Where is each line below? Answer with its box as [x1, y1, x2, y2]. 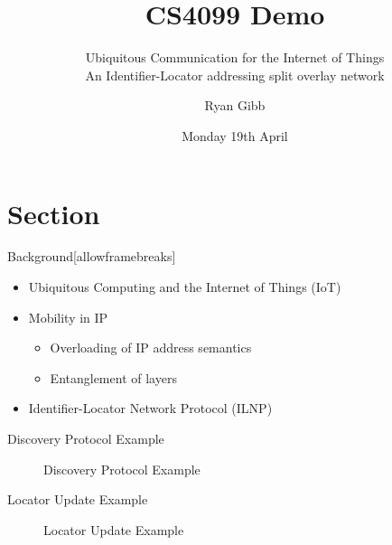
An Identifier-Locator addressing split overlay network [85, 65, 385, 84]
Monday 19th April [182, 126, 288, 145]
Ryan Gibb [204, 96, 266, 115]
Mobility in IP [28, 307, 108, 326]
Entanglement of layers [50, 368, 177, 387]
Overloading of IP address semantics [50, 338, 252, 357]
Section [7, 194, 100, 231]
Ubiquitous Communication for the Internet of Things [85, 48, 385, 67]
